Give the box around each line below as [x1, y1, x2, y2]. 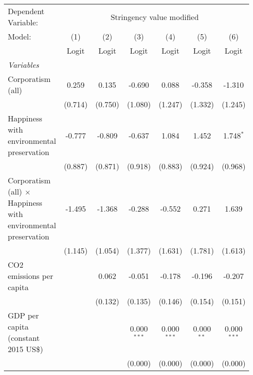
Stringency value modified [110, 11, 199, 22]
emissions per [8, 270, 54, 281]
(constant [8, 332, 40, 343]
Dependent [8, 5, 45, 17]
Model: [8, 31, 32, 42]
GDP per [8, 310, 39, 321]
